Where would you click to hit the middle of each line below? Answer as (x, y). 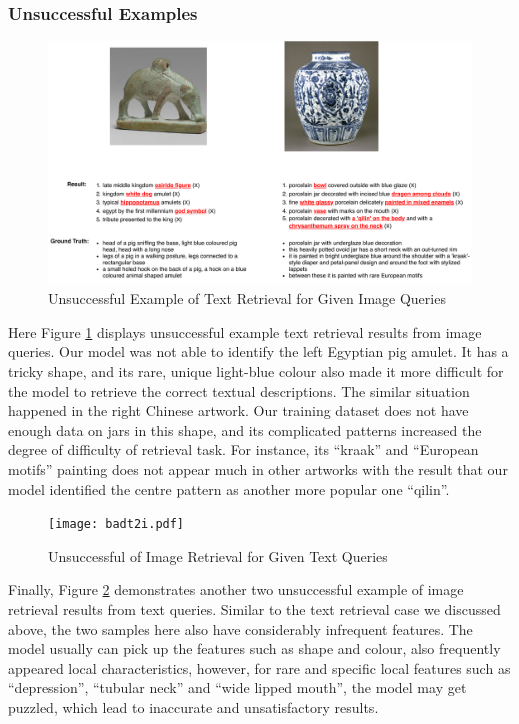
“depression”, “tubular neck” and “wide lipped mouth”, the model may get (237, 687)
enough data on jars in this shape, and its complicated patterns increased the (245, 429)
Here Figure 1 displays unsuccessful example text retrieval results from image (245, 331)
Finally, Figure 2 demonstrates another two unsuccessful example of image (236, 589)
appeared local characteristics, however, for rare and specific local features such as (259, 667)
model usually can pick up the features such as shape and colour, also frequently (254, 648)
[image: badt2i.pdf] (116, 524)
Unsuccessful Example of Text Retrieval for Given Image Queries (247, 298)
